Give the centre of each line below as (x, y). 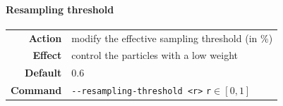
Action (45, 38)
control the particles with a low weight (155, 55)
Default (43, 73)
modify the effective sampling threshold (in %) (172, 38)
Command (36, 90)
